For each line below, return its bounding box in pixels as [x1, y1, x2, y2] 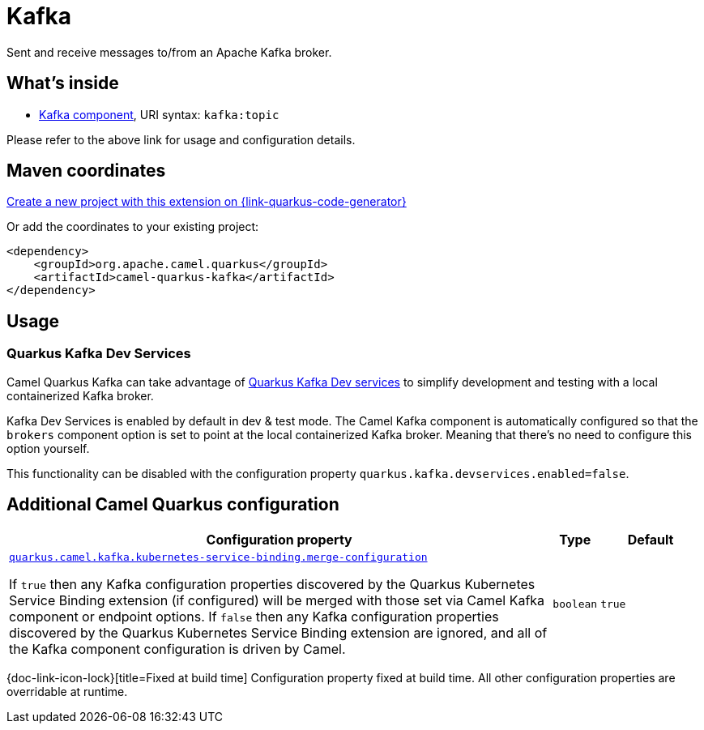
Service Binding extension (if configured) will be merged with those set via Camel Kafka [9, 591, 545, 608]
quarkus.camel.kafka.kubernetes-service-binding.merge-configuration [9, 550, 428, 563]
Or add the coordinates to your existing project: [6, 220, 259, 234]
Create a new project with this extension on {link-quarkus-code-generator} [6, 194, 407, 209]
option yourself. [6, 441, 90, 455]
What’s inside [6, 73, 119, 94]
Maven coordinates [6, 160, 166, 181]
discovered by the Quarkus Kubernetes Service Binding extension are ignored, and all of [9, 624, 548, 641]
